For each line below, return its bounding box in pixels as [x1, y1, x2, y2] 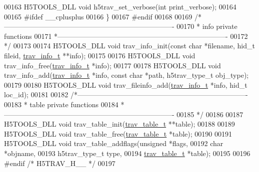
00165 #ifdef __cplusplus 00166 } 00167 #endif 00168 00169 [4, 11, 192, 21]
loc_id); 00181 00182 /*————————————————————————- [4, 89, 248, 100]
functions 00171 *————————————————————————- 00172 [4, 30, 248, 41]
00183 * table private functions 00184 [4, 99, 118, 109]
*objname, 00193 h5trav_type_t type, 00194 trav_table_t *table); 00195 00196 [4, 148, 250, 158]
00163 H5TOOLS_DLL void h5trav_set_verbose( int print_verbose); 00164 [4, 1, 236, 11]
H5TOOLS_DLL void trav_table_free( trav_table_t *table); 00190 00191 [4, 128, 232, 139]
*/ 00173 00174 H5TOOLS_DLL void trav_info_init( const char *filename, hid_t [4, 40, 255, 51]
